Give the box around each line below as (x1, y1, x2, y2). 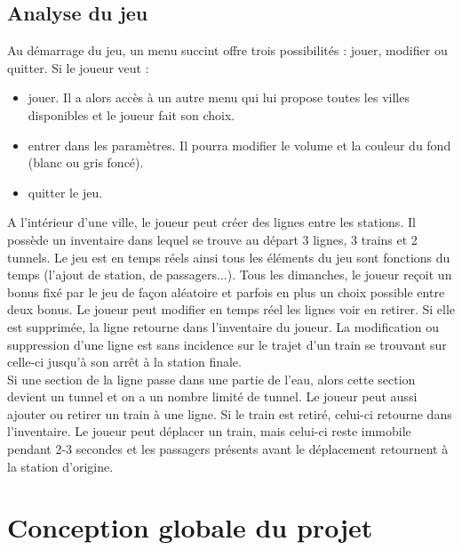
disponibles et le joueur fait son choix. (28, 105, 235, 124)
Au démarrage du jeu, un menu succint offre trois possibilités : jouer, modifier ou (7, 41, 448, 60)
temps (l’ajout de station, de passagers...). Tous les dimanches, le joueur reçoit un (7, 265, 452, 284)
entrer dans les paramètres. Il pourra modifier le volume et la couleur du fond (28, 135, 451, 154)
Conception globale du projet (7, 509, 373, 546)
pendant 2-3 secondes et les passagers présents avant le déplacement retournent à (7, 440, 449, 458)
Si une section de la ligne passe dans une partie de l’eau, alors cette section (7, 369, 416, 388)
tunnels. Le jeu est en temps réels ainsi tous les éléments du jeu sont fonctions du (7, 247, 450, 266)
